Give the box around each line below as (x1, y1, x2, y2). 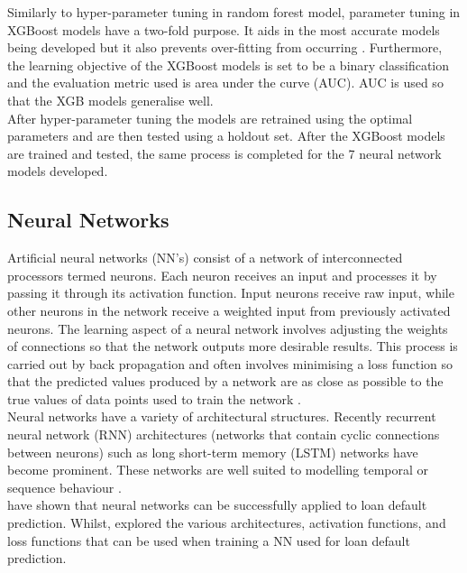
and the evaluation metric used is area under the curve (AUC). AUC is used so (7, 73, 444, 92)
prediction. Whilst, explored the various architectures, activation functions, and (7, 513, 446, 532)
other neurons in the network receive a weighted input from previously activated (7, 300, 451, 319)
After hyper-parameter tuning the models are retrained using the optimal (7, 108, 413, 127)
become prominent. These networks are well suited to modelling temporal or (7, 460, 429, 479)
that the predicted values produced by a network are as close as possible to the (7, 372, 444, 391)
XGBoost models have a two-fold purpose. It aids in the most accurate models (7, 20, 440, 39)
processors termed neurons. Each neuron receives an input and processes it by (7, 265, 437, 284)
